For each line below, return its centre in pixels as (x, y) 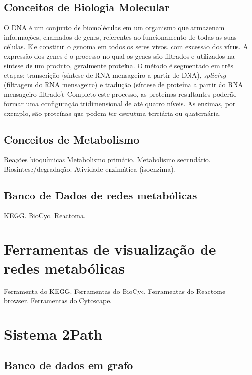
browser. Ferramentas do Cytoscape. (58, 301)
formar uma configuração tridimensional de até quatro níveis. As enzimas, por (120, 103)
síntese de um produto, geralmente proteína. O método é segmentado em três (118, 65)
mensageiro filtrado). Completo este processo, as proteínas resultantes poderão (120, 94)
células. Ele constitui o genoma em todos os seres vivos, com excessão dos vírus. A (126, 46)
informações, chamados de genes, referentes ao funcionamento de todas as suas (120, 37)
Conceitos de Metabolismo (72, 139)
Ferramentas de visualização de (110, 249)
